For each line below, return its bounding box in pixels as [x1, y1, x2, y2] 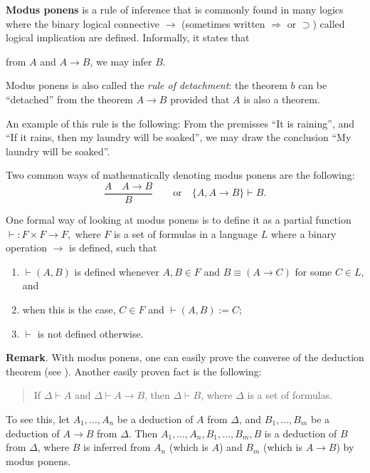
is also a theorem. [243, 91, 320, 106]
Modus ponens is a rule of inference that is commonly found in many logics [6, 2, 344, 16]
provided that [170, 91, 230, 106]
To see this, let [6, 411, 70, 426]
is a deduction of [264, 425, 337, 440]
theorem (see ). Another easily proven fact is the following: [6, 363, 262, 378]
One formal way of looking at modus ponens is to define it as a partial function [6, 212, 351, 227]
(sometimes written [181, 16, 265, 31]
